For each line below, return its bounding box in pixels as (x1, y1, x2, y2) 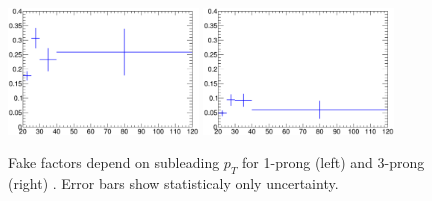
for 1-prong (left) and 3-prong (242, 152, 425, 173)
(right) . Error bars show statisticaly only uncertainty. (8, 172, 339, 193)
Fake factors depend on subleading (8, 152, 220, 173)
